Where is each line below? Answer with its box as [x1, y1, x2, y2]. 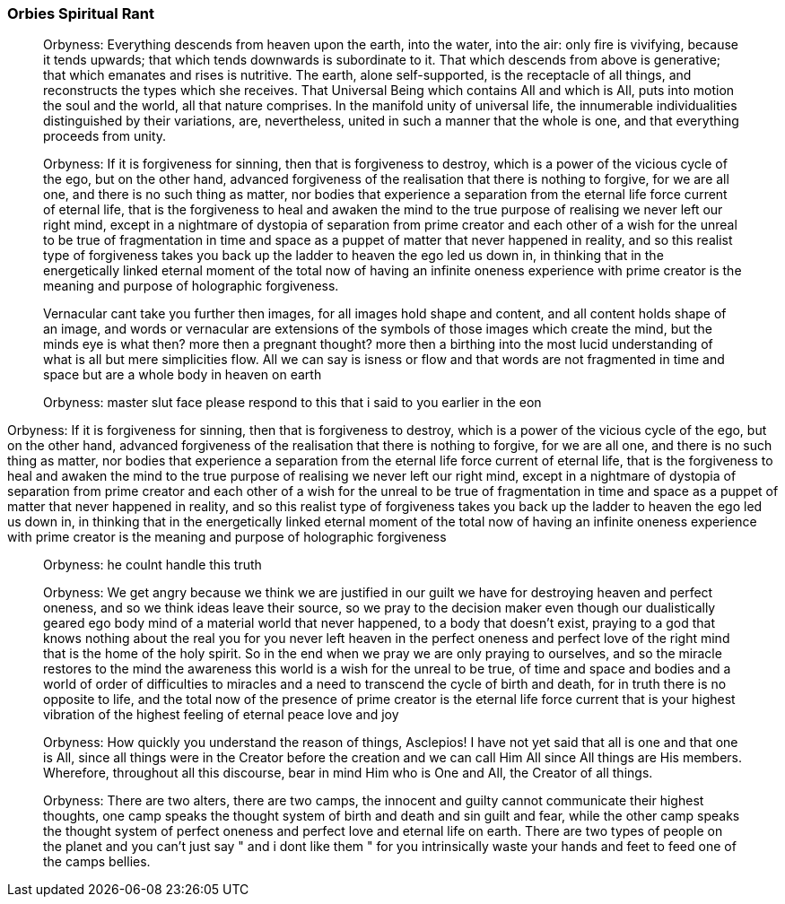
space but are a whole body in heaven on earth [43, 367, 322, 383]
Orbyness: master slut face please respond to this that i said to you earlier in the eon [43, 395, 542, 411]
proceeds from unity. [43, 128, 167, 144]
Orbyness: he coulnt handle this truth [43, 557, 262, 573]
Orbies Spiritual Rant [7, 4, 154, 22]
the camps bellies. [43, 854, 151, 870]
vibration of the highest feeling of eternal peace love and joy [43, 707, 399, 723]
